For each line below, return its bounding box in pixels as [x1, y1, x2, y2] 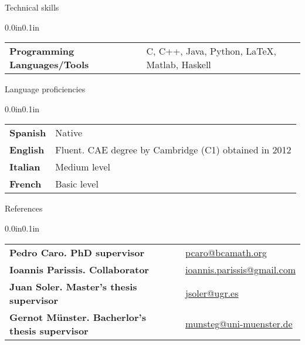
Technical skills [5, 1, 59, 13]
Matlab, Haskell [146, 58, 211, 72]
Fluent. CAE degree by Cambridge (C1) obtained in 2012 [55, 143, 292, 157]
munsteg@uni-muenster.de [185, 317, 293, 331]
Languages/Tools [9, 58, 89, 72]
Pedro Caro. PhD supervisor [9, 245, 145, 259]
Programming [9, 44, 74, 58]
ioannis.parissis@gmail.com [185, 262, 296, 276]
